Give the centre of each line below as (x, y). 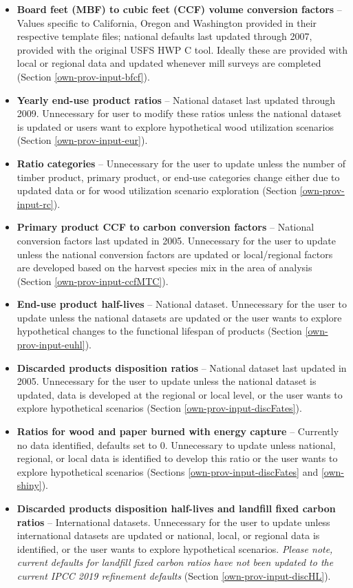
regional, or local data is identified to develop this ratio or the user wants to (177, 458)
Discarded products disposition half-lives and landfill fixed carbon (176, 508)
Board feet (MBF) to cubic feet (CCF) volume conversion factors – (179, 9)
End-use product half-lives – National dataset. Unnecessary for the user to (182, 304)
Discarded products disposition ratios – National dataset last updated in (182, 367)
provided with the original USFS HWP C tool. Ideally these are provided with (182, 49)
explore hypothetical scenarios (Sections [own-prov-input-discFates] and (168, 471)
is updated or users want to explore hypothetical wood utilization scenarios (175, 126)
